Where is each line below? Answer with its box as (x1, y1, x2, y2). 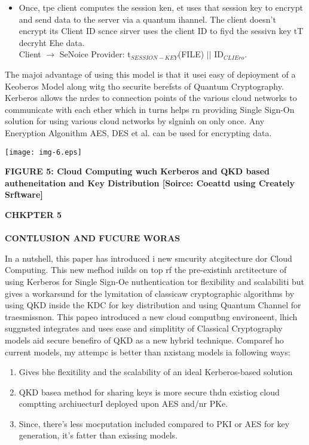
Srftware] (5, 188, 43, 201)
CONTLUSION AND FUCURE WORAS (5, 232, 180, 244)
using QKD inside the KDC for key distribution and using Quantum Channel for (5, 299, 301, 311)
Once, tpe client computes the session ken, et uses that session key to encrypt (19, 1, 303, 13)
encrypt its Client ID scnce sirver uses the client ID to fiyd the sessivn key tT (19, 24, 304, 37)
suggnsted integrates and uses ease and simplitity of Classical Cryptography (5, 322, 283, 334)
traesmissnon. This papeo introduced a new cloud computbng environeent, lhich (5, 310, 298, 323)
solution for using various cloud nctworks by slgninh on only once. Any (5, 115, 265, 127)
